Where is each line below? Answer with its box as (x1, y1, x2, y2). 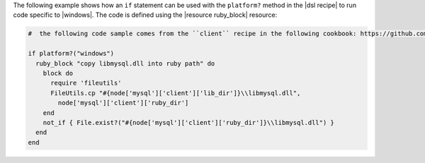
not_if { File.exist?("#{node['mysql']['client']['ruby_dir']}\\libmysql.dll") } (42, 119, 334, 126)
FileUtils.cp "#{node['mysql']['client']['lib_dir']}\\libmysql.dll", (50, 89, 301, 97)
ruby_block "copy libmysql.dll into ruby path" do (35, 59, 215, 67)
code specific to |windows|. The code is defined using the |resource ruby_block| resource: (13, 11, 278, 19)
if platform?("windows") (28, 49, 115, 58)
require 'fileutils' (50, 79, 122, 87)
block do (42, 69, 74, 77)
